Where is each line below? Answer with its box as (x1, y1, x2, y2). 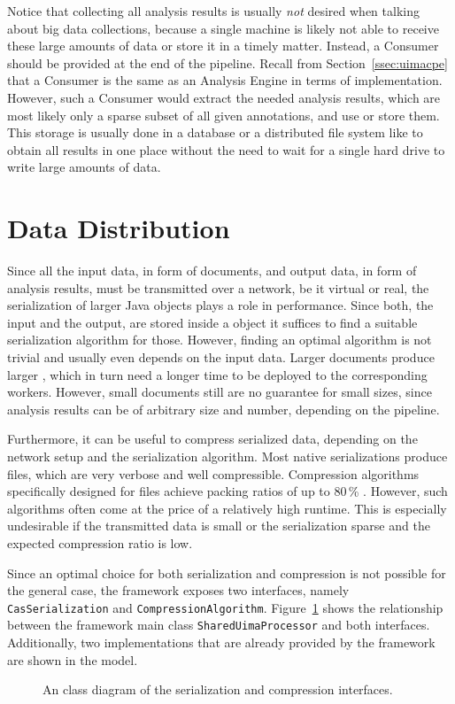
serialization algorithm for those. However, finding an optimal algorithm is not (7, 330, 432, 349)
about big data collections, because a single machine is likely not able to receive (7, 19, 439, 37)
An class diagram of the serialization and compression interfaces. (42, 680, 393, 699)
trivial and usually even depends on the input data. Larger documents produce (7, 348, 435, 367)
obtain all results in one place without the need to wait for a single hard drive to (7, 140, 445, 159)
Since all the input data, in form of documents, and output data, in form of (7, 261, 417, 280)
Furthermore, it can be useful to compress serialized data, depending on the (7, 429, 418, 448)
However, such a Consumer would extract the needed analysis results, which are (7, 88, 441, 106)
